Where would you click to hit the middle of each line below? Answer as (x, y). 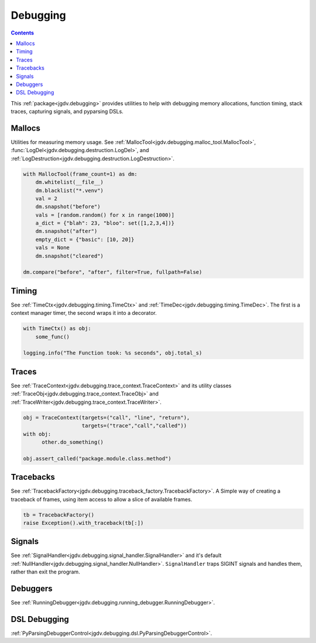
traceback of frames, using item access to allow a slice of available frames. (102, 499)
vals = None (53, 248)
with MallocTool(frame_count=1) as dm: (80, 174)
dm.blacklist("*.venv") (69, 190)
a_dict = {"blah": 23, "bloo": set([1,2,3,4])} (105, 223)
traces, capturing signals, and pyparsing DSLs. (67, 112)
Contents (23, 33)
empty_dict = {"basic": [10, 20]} (85, 239)
